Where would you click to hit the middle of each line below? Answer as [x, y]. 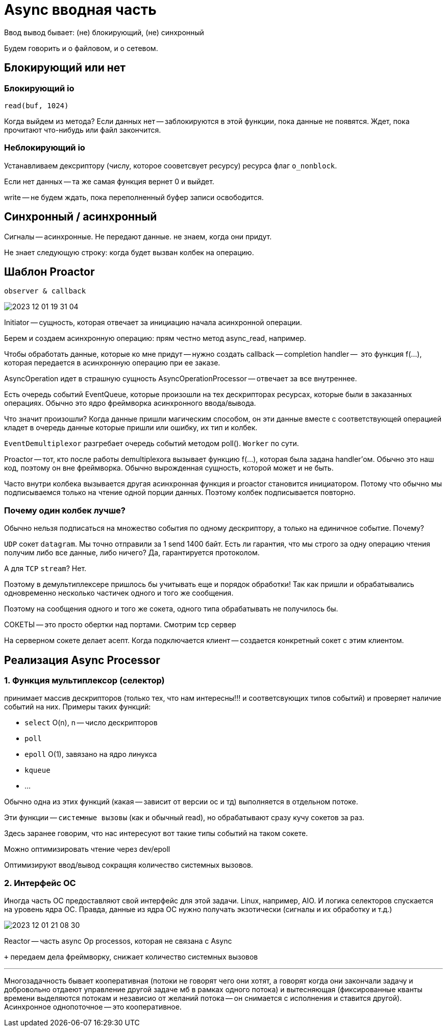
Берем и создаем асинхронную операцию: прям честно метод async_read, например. [155, 338]
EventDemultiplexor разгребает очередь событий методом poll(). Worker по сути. [152, 444]
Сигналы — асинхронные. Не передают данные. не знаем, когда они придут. [138, 236]
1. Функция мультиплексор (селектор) [84, 680]
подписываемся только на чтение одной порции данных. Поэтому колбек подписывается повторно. [180, 493]
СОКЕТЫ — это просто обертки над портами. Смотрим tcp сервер [120, 625]
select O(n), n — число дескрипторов [91, 723]
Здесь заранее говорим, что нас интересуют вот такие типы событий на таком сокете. [156, 833]
